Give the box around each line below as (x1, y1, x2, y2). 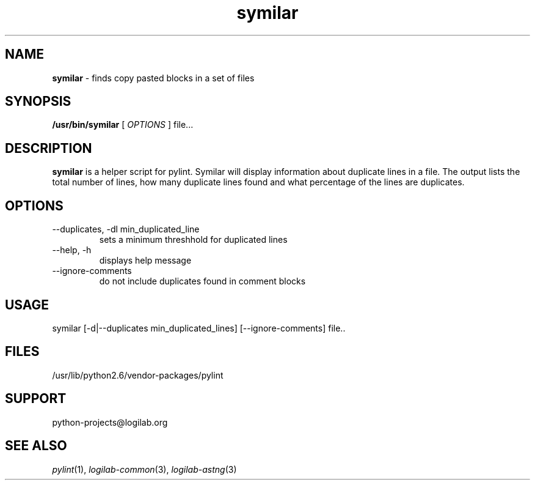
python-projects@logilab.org (52, 417, 168, 428)
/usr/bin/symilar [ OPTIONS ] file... (52, 119, 194, 130)
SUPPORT (5, 391, 67, 407)
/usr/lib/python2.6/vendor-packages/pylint (52, 369, 224, 380)
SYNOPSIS (5, 94, 71, 109)
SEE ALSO (5, 438, 67, 454)
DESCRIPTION (5, 140, 92, 156)
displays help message (99, 255, 192, 266)
